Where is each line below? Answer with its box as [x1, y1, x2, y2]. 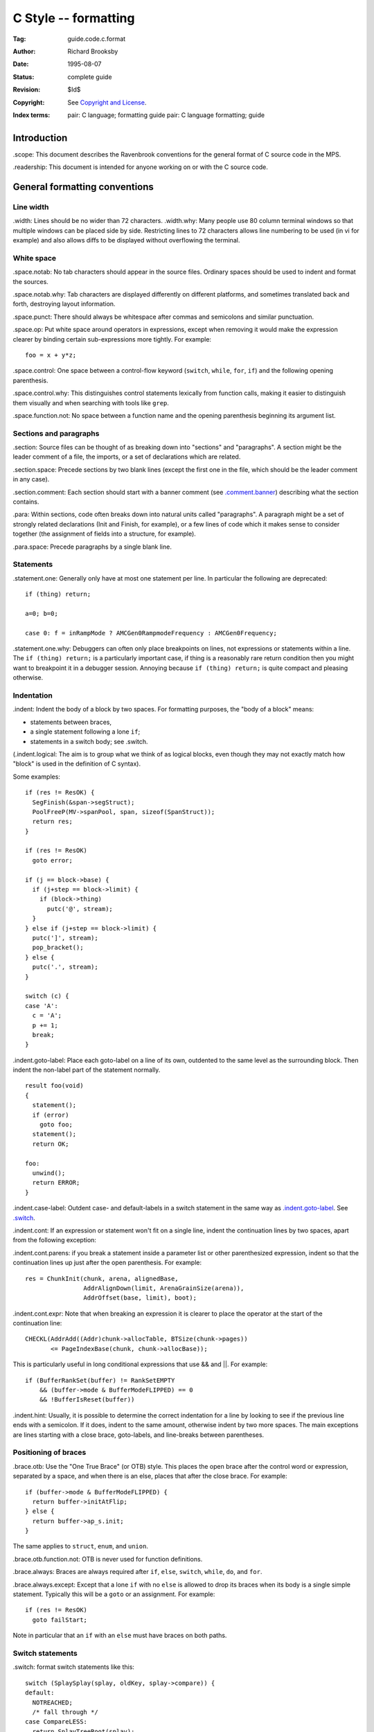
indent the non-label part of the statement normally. [12, 1066, 161, 1074]
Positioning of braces [12, 1448, 87, 1458]
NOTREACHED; [32, 1698, 73, 1706]
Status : [12, 73, 35, 81]
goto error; [32, 856, 73, 864]
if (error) [32, 1111, 69, 1119]
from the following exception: [12, 1236, 97, 1244]
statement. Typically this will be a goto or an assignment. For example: [12, 1590, 215, 1598]
